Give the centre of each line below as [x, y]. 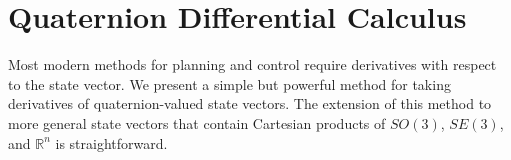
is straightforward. [111, 142]
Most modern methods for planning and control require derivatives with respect [252, 64]
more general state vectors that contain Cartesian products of [197, 122]
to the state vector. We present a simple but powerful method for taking [229, 83]
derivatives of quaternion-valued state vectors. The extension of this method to [250, 103]
